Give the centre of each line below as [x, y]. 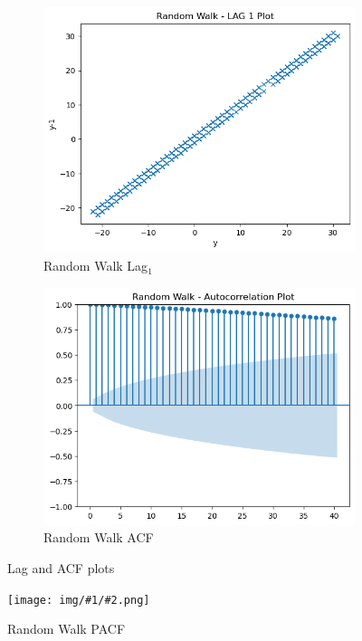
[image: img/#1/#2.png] [79, 600]
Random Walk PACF [67, 629]
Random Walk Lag [96, 266]
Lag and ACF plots [61, 568]
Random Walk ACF [99, 537]
